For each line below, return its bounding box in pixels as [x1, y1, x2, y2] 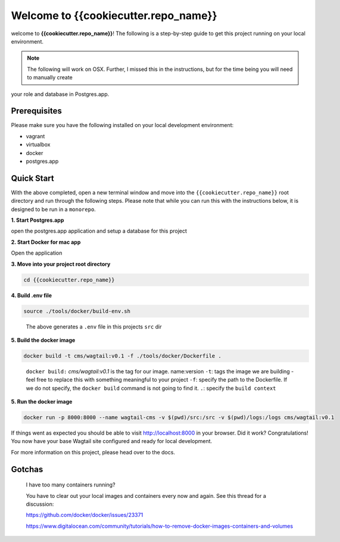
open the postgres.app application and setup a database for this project [11, 227, 188, 235]
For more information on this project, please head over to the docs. [11, 448, 176, 456]
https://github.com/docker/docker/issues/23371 [26, 512, 144, 519]
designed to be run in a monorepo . [11, 206, 96, 213]
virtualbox [26, 141, 51, 148]
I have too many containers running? [26, 481, 116, 488]
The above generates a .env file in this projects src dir [26, 323, 162, 330]
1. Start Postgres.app [11, 216, 64, 224]
